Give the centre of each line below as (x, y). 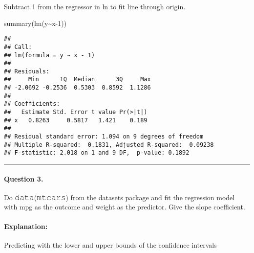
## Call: (18, 47)
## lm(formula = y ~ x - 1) (50, 55)
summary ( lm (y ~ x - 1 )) (35, 23)
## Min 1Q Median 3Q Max (77, 80)
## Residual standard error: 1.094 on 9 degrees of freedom (104, 137)
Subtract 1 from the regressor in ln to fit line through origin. (95, 6)
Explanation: (26, 226)
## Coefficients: (32, 104)
